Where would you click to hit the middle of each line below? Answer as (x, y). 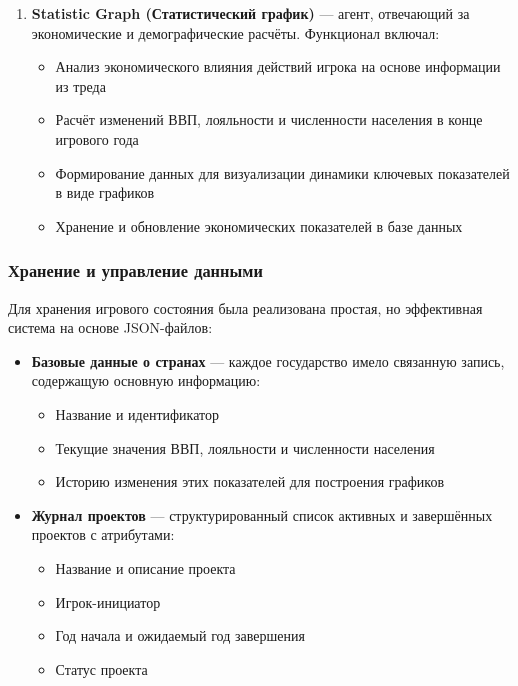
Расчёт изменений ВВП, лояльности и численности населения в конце (269, 119)
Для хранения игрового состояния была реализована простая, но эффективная (245, 307)
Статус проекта (101, 668)
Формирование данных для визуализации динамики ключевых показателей (282, 172)
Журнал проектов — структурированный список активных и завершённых (262, 514)
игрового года (97, 138)
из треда (80, 85)
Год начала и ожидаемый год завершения (180, 635)
